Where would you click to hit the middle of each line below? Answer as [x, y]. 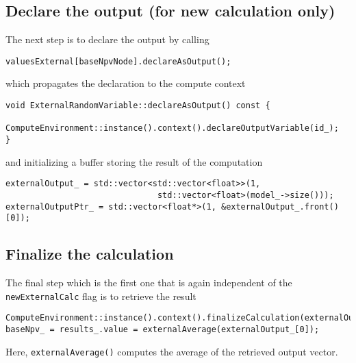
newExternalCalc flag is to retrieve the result [101, 296]
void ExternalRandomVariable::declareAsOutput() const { [138, 106]
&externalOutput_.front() [280, 206]
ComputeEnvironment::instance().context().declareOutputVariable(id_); [172, 128]
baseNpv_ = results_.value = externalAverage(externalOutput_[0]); [163, 329]
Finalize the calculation [90, 254]
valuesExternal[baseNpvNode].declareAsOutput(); [118, 61]
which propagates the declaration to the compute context [126, 83]
